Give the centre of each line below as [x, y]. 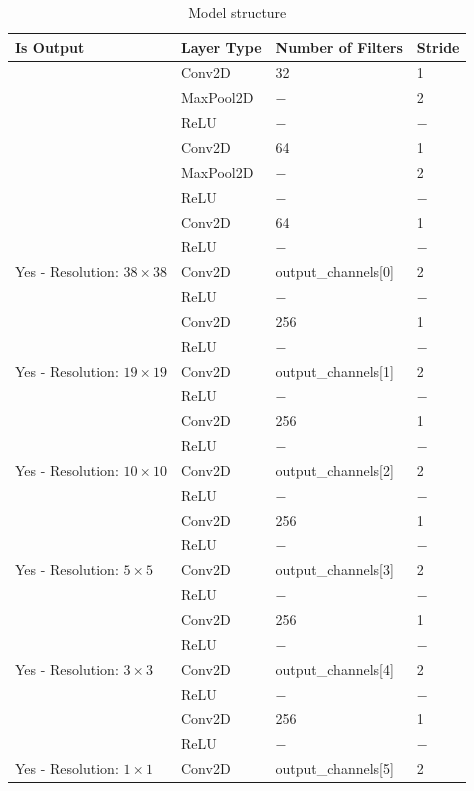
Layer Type [221, 46]
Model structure [237, 12]
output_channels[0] [334, 271]
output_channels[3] [334, 569]
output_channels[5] [334, 768]
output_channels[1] [334, 370]
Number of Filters [339, 46]
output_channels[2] [334, 469]
